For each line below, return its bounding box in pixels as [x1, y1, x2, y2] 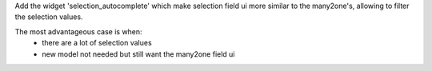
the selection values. [14, 12, 83, 22]
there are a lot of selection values [42, 38, 152, 48]
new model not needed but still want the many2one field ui [42, 49, 235, 59]
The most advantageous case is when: [14, 26, 143, 36]
